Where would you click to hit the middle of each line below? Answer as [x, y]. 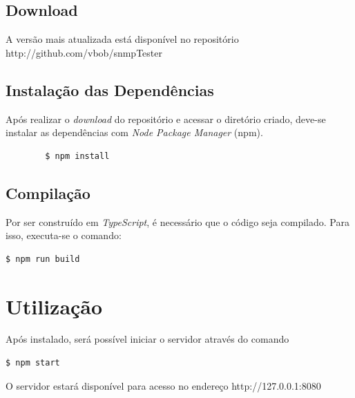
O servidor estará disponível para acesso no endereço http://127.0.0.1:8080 [163, 385]
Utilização [54, 306]
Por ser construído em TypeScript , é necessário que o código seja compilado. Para [177, 221]
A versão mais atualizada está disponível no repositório [122, 39]
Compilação [48, 192]
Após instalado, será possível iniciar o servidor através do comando [147, 339]
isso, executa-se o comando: [64, 235]
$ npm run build [43, 259]
